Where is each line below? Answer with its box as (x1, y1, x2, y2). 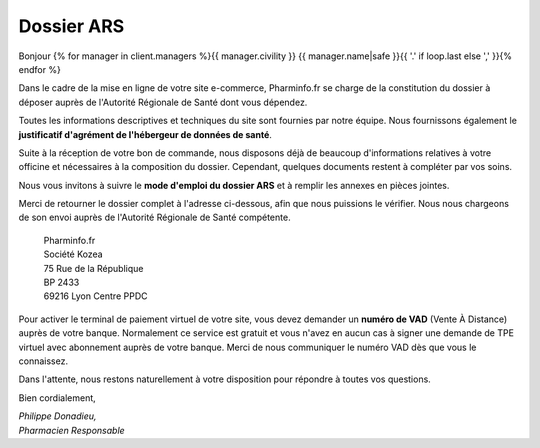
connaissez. (18, 355, 69, 367)
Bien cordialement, (18, 391, 97, 404)
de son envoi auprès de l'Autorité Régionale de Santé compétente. (18, 211, 291, 224)
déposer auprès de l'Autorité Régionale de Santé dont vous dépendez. (18, 96, 308, 108)
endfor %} (18, 63, 62, 75)
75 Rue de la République (43, 262, 144, 274)
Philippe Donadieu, (18, 410, 97, 422)
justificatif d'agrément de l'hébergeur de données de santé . (18, 128, 272, 140)
